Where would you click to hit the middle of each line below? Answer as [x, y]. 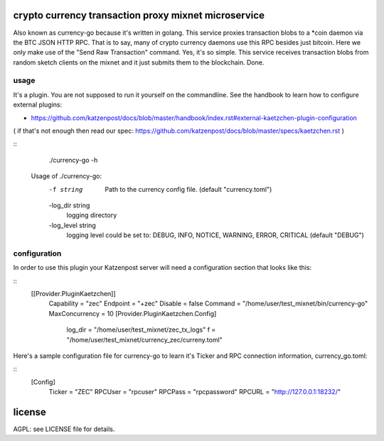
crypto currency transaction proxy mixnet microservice [139, 15]
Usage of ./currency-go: [66, 176]
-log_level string [72, 225]
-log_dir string [69, 205]
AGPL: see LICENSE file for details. [64, 429]
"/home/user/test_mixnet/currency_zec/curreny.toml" [145, 339]
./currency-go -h [73, 160]
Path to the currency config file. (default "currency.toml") [188, 189]
